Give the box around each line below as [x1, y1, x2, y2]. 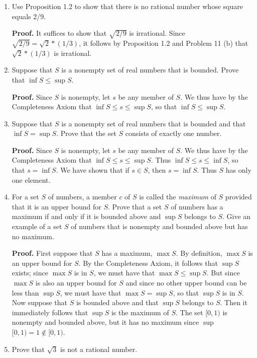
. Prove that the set [56, 128, 116, 138]
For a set [12, 191, 39, 202]
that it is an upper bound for [12, 201, 101, 211]
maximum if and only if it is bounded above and [12, 211, 161, 222]
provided [225, 191, 252, 202]
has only [225, 165, 251, 175]
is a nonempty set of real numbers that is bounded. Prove [61, 64, 239, 75]
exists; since [12, 267, 48, 278]
